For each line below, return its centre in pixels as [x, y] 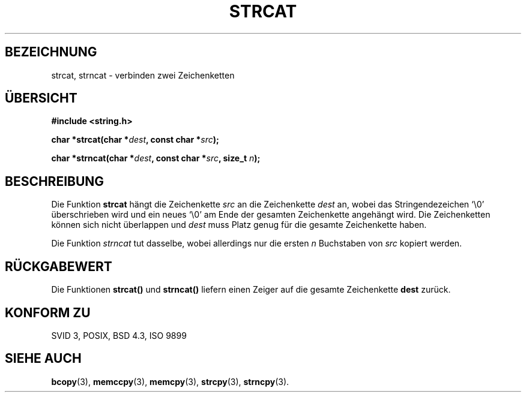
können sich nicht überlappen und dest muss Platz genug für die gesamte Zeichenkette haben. [239, 225]
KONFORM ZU [48, 312]
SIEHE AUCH [43, 359]
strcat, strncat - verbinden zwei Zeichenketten [143, 75]
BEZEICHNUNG [51, 52]
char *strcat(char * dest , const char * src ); [135, 140]
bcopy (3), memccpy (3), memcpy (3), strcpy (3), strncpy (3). [170, 381]
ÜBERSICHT [41, 98]
